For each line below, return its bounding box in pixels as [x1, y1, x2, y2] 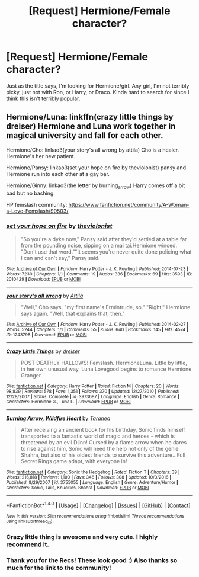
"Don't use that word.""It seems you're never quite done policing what [20, 248, 192, 255]
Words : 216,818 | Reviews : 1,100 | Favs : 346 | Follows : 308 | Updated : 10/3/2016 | [6, 474, 172, 480]
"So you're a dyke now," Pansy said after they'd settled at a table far [20, 235, 187, 242]
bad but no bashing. [6, 190, 55, 197]
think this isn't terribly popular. [6, 95, 81, 102]
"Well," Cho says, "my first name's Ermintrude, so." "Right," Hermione [20, 303, 191, 310]
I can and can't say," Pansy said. [20, 254, 100, 261]
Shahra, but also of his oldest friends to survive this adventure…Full [20, 451, 185, 459]
